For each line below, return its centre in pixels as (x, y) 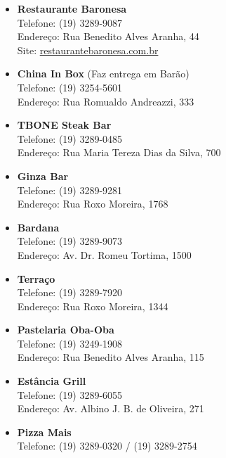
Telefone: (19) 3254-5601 (70, 87)
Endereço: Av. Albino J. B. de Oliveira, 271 (111, 408)
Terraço (36, 278)
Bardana (38, 227)
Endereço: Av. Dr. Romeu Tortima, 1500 (104, 254)
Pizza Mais (44, 432)
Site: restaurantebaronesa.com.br (88, 50)
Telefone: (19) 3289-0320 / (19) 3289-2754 (107, 446)
